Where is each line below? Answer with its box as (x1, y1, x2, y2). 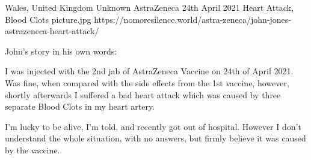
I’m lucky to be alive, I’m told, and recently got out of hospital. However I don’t (5, 120, 301, 132)
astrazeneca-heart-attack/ (5, 25, 99, 37)
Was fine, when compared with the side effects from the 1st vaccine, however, (5, 76, 289, 89)
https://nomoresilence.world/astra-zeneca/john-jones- (94, 13, 292, 25)
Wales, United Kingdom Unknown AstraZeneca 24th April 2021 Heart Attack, (5, 1, 294, 13)
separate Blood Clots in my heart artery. (5, 100, 155, 113)
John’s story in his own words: (5, 44, 117, 57)
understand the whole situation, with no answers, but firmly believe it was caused (5, 132, 306, 144)
